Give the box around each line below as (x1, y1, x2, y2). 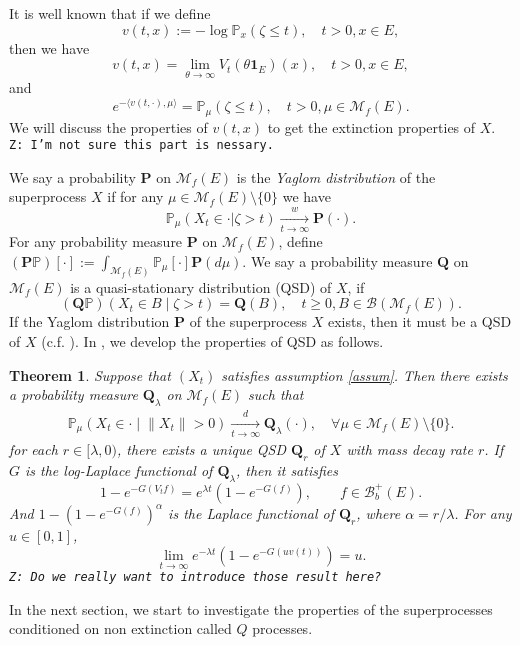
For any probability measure (9, 231, 183, 252)
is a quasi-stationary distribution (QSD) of (70, 276, 332, 297)
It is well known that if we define (9, 3, 211, 23)
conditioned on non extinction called (9, 618, 232, 639)
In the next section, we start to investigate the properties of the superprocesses (9, 598, 493, 619)
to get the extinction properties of (267, 116, 476, 137)
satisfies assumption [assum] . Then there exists (221, 364, 508, 385)
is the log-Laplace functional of (25, 459, 213, 480)
